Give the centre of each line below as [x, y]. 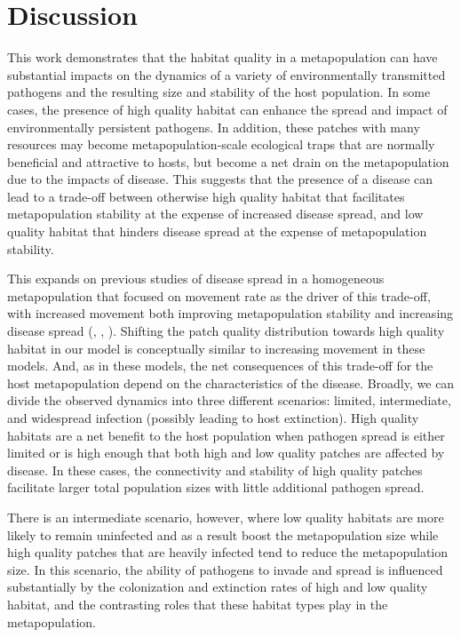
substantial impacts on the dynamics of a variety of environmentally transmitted [227, 74]
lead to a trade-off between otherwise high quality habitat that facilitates [206, 196]
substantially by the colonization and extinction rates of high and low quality [218, 587]
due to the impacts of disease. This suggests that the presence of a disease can [220, 179]
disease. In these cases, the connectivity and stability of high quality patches [215, 470]
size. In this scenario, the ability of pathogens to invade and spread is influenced [225, 569]
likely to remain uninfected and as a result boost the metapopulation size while [223, 534]
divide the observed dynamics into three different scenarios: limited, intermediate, [229, 400]
